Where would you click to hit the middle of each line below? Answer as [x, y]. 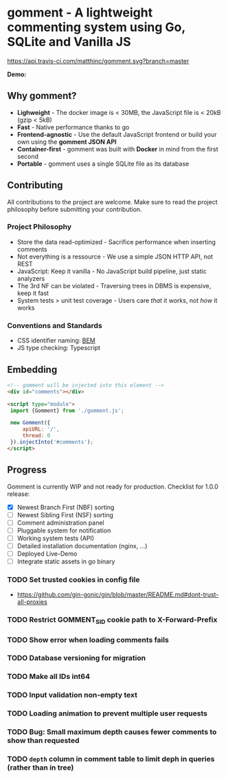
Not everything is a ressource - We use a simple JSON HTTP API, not [115, 257]
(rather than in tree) [41, 768]
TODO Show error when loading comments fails [88, 640]
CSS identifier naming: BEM [56, 341]
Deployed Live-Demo [47, 554]
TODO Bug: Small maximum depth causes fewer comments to [112, 732]
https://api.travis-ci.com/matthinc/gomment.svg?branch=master [98, 61]
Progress [27, 470]
